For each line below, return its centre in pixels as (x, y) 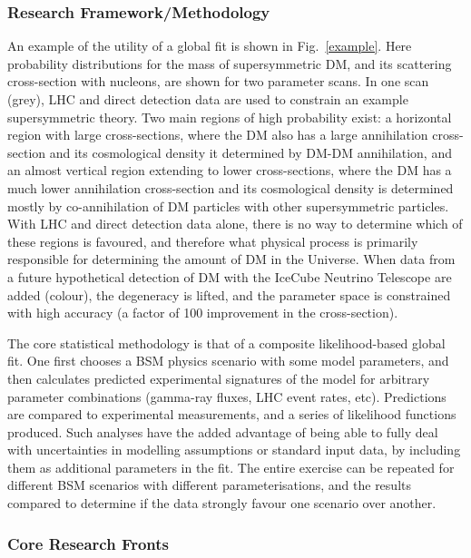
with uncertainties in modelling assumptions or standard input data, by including (234, 450)
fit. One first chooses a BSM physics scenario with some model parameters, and (228, 361)
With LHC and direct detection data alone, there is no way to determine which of (235, 224)
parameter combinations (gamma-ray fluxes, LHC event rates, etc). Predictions (227, 396)
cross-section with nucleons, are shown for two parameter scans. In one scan (218, 81)
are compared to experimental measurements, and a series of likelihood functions (232, 414)
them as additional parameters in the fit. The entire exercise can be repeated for (231, 467)
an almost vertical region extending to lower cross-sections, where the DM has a (230, 170)
